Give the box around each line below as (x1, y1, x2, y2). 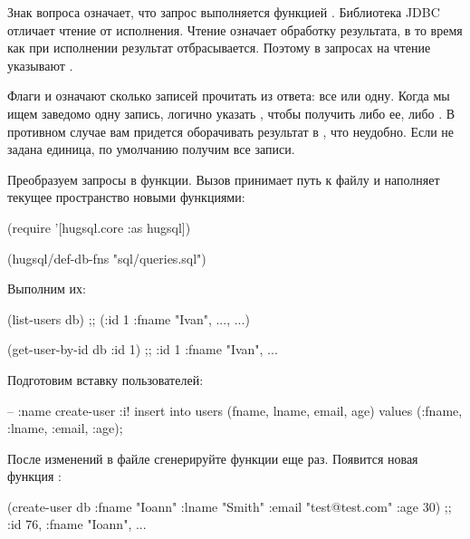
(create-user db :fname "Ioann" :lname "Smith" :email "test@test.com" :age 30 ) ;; (7, 496, 452, 515)
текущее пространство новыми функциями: (7, 188, 245, 207)
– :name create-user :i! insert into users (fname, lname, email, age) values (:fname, (7, 400, 463, 419)
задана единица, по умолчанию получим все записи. (7, 140, 295, 159)
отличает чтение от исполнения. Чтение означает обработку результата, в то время (7, 20, 463, 39)
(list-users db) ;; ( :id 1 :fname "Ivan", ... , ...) (7, 309, 250, 328)
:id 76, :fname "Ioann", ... (7, 515, 147, 534)
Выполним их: (7, 279, 86, 298)
